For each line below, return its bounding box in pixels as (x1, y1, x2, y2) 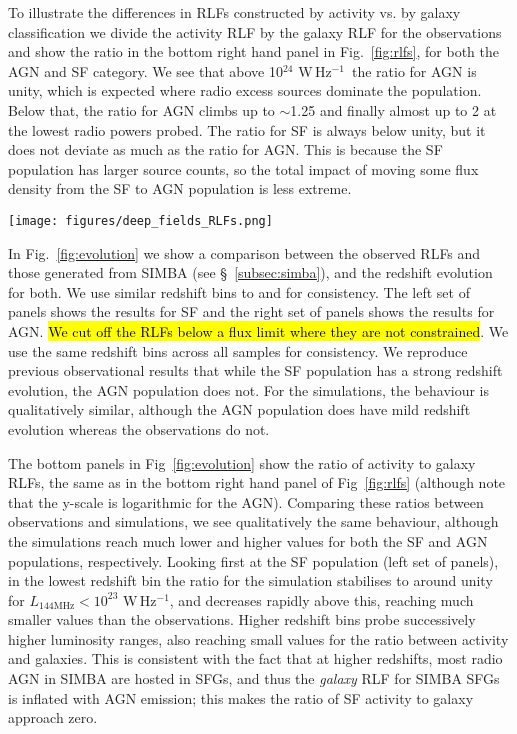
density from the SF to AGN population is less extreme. (8, 178, 352, 199)
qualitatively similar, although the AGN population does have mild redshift (8, 399, 471, 420)
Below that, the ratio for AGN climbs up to (8, 99, 275, 120)
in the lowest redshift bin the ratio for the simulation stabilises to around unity (8, 570, 493, 591)
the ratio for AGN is (351, 60, 477, 81)
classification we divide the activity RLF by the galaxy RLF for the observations (8, 21, 502, 42)
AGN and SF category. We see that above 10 (8, 60, 283, 81)
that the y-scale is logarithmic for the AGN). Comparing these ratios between (8, 491, 484, 512)
